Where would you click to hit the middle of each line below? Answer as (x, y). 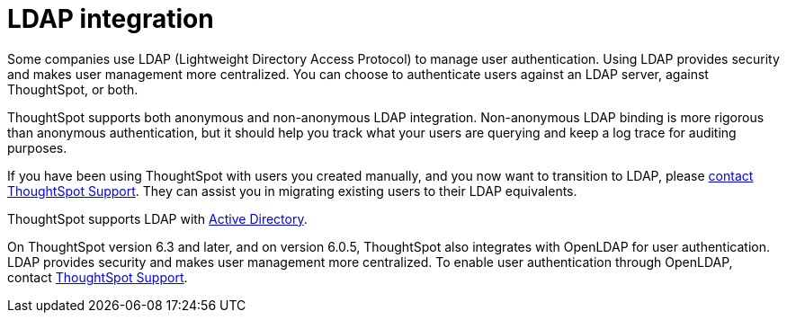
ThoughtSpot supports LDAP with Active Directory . (157, 218)
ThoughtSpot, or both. (73, 89)
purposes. (37, 147)
